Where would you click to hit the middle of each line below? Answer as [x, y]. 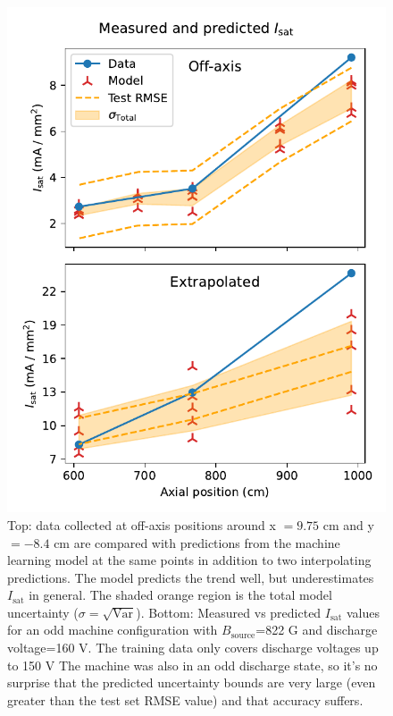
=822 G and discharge [317, 630]
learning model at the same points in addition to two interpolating [189, 560]
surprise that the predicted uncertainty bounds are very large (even [192, 682]
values [364, 612]
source [243, 635]
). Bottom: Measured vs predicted [229, 612]
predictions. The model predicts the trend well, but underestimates [191, 577]
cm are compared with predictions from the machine [197, 542]
